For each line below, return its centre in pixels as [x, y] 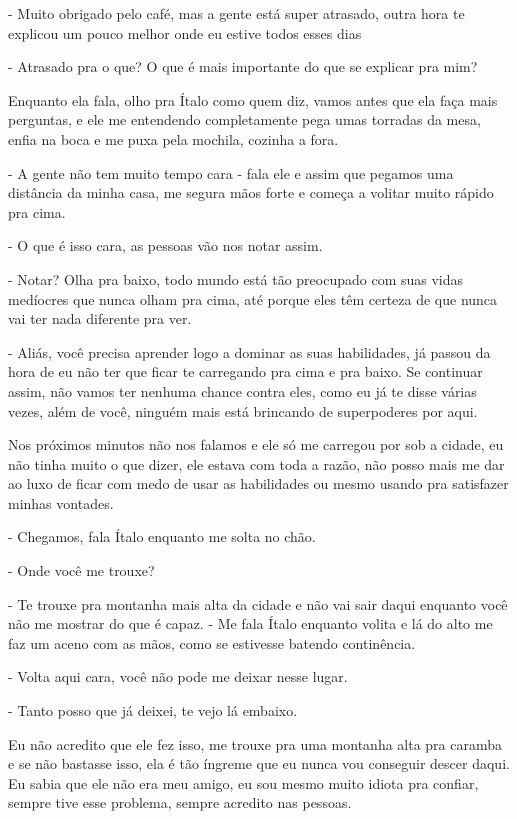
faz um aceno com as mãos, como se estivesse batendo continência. [212, 642]
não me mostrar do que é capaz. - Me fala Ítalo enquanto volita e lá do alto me [250, 623]
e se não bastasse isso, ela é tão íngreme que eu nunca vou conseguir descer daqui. [259, 763]
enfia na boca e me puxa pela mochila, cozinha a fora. [173, 138]
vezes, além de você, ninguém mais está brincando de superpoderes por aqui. [243, 410]
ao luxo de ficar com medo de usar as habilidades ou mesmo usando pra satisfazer [258, 483]
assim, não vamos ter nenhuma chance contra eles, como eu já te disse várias [242, 390]
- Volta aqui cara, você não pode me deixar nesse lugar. [178, 676]
